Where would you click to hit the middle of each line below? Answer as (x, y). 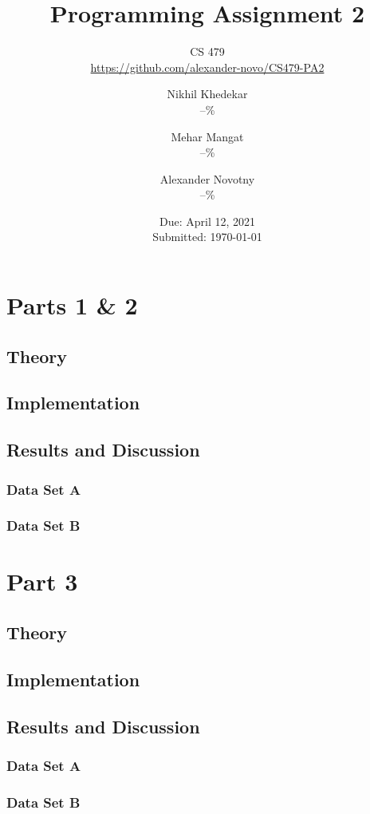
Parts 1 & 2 (72, 305)
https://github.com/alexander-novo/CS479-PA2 (207, 67)
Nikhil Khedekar (207, 94)
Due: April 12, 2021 (207, 221)
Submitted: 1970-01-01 (207, 237)
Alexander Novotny (207, 178)
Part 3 (42, 581)
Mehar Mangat (207, 136)
